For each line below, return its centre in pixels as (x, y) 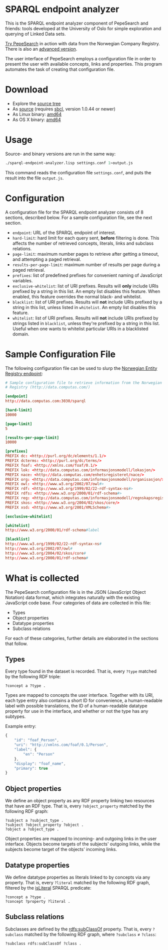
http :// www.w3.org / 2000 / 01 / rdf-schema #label (52, 530)
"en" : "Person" (39, 754)
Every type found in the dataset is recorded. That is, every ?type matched (81, 671)
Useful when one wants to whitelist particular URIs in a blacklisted (80, 329)
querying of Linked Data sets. (35, 34)
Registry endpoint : (24, 373)
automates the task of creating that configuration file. (60, 69)
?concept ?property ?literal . (38, 901)
